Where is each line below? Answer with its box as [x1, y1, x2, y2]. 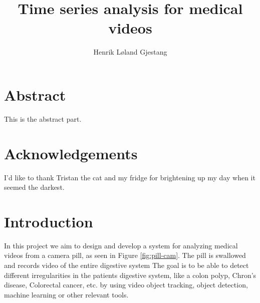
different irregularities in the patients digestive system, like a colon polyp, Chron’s [4, 269, 256, 280]
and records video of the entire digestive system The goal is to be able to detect [4, 260, 249, 270]
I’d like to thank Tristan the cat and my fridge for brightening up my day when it [4, 172, 255, 182]
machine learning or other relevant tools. [4, 289, 129, 299]
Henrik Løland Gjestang [93, 47, 167, 57]
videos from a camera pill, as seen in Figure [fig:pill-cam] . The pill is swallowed [4, 250, 246, 260]
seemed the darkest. [4, 182, 65, 192]
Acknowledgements [4, 143, 138, 163]
